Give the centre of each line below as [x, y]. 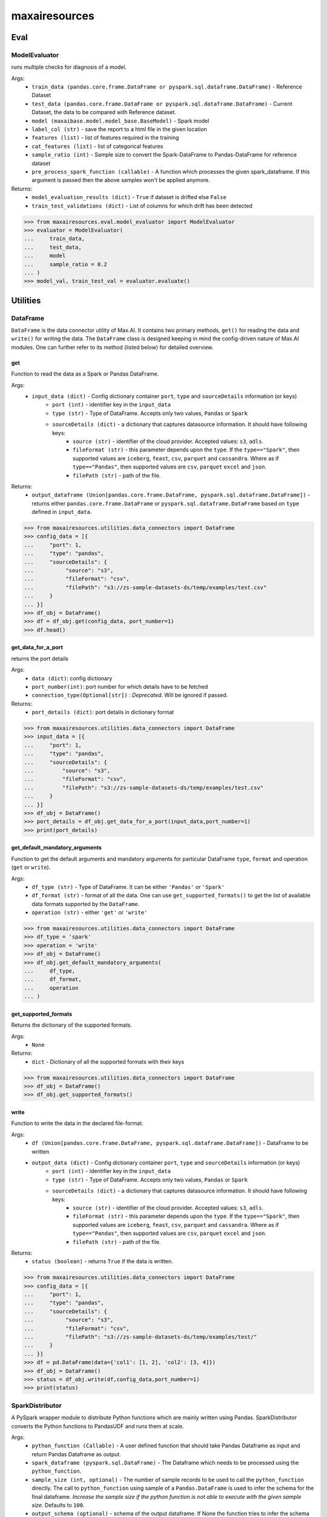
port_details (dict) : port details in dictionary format [103, 712]
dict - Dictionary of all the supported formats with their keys [108, 1061]
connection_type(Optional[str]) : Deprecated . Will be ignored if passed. [130, 695]
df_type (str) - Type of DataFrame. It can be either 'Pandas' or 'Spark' [128, 887]
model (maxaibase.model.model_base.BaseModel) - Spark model [121, 121]
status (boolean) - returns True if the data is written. [102, 1262]
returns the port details [40, 658]
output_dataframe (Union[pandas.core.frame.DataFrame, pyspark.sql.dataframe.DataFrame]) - [171, 495]
